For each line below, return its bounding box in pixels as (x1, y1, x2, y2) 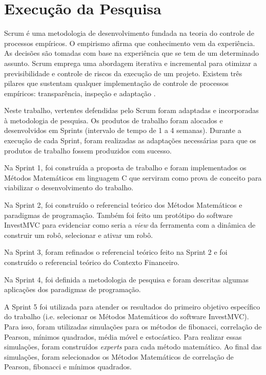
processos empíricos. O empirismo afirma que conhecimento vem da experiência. (4, 37, 255, 48)
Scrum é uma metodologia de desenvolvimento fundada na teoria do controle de (4, 28, 254, 38)
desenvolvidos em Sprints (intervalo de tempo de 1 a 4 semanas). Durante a (4, 125, 241, 136)
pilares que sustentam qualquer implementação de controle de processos (4, 78, 229, 89)
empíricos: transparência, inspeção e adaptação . (4, 87, 156, 98)
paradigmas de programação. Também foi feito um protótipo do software (4, 209, 233, 220)
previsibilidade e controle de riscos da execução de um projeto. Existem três (4, 68, 242, 78)
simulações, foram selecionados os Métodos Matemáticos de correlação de (4, 351, 234, 362)
